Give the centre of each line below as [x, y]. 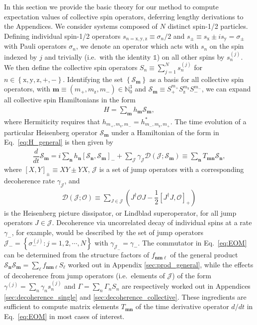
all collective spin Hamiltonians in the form [70, 100]
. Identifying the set [93, 79]
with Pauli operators [35, 46]
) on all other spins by [191, 56]
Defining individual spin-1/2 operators [62, 36]
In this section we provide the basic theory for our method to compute [111, 6]
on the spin [227, 46]
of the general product [204, 255]
